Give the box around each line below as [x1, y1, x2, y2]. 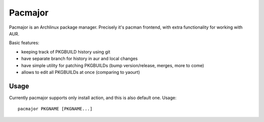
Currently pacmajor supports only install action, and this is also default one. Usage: [9, 95, 177, 101]
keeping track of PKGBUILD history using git [21, 49, 110, 54]
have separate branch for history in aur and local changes [21, 56, 138, 62]
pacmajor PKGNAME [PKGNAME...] [18, 106, 93, 112]
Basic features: [9, 40, 40, 46]
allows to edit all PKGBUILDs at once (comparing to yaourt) [21, 69, 140, 75]
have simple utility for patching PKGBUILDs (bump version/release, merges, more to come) [21, 62, 204, 68]
